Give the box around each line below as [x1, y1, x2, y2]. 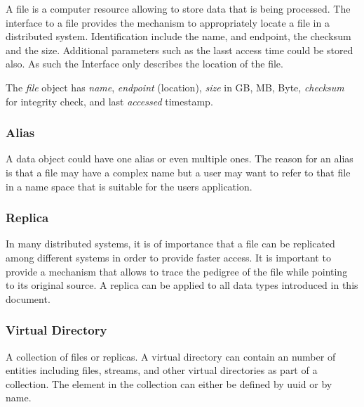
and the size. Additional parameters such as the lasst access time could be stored [6, 42, 353, 57]
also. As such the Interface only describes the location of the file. [6, 56, 283, 71]
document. [6, 291, 50, 306]
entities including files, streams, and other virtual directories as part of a [6, 363, 318, 377]
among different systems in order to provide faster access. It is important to [6, 250, 331, 264]
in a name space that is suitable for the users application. [6, 179, 252, 193]
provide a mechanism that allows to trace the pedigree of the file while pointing [6, 264, 348, 278]
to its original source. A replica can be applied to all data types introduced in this [6, 278, 358, 292]
